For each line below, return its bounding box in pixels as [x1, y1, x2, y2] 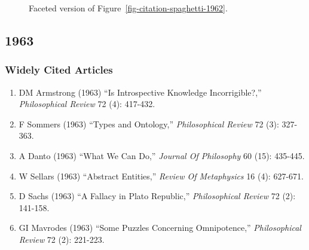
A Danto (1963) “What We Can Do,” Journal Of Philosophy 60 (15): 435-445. [19, 149, 305, 161]
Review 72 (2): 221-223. [19, 233, 105, 245]
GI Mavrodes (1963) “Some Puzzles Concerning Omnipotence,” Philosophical [19, 221, 301, 234]
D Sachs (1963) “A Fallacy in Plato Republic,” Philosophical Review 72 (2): [19, 190, 296, 202]
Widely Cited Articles [5, 62, 113, 77]
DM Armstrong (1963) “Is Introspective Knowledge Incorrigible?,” [19, 86, 262, 98]
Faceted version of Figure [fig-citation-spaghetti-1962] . [29, 2, 228, 14]
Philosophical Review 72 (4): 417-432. [19, 97, 155, 110]
